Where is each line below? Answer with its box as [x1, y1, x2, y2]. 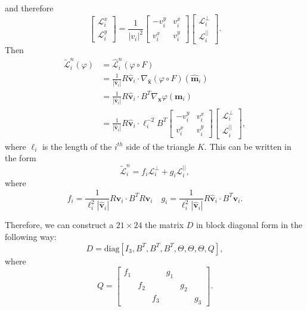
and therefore [5, 2, 54, 14]
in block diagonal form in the [196, 218, 303, 231]
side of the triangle [126, 140, 195, 152]
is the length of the [42, 140, 112, 152]
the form [5, 152, 36, 164]
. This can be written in [204, 140, 292, 152]
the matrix [145, 218, 184, 231]
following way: [5, 230, 57, 243]
